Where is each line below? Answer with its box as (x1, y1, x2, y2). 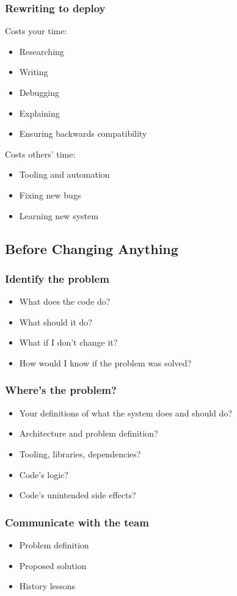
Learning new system (19, 209, 98, 222)
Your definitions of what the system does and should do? (19, 406, 232, 419)
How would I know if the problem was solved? (19, 356, 192, 369)
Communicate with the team (5, 514, 149, 529)
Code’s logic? (19, 468, 68, 481)
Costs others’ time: (5, 147, 76, 160)
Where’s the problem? (5, 382, 117, 398)
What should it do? (19, 315, 92, 328)
